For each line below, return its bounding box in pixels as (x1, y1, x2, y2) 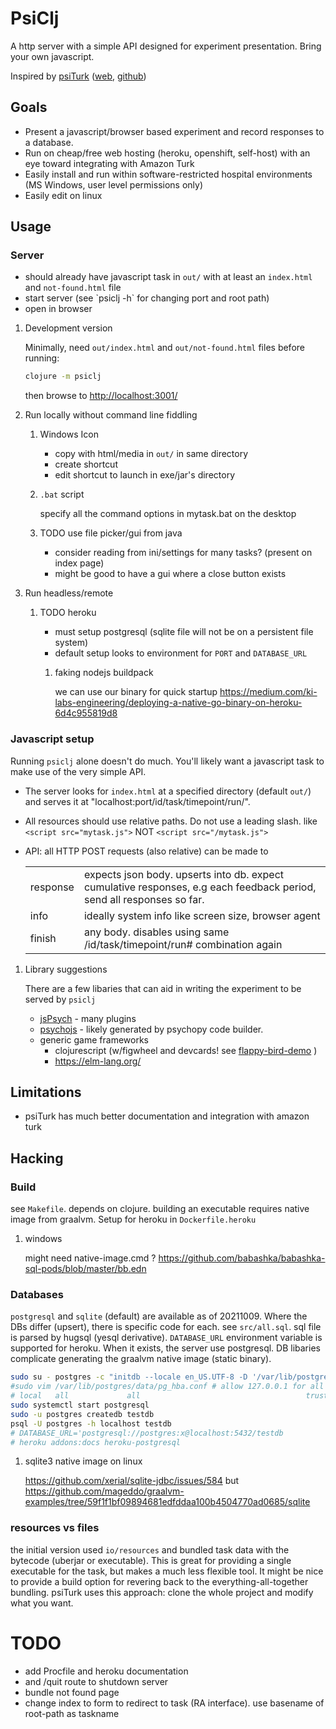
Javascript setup (10, 732, 95, 746)
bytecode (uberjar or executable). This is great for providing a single (10, 1554, 292, 1566)
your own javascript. (10, 50, 95, 62)
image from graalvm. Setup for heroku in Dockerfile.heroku (10, 1213, 257, 1226)
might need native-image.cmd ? (24, 1252, 157, 1264)
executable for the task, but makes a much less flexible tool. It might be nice (10, 1565, 324, 1577)
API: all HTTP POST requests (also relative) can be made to (24, 845, 269, 857)
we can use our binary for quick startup (54, 686, 218, 698)
